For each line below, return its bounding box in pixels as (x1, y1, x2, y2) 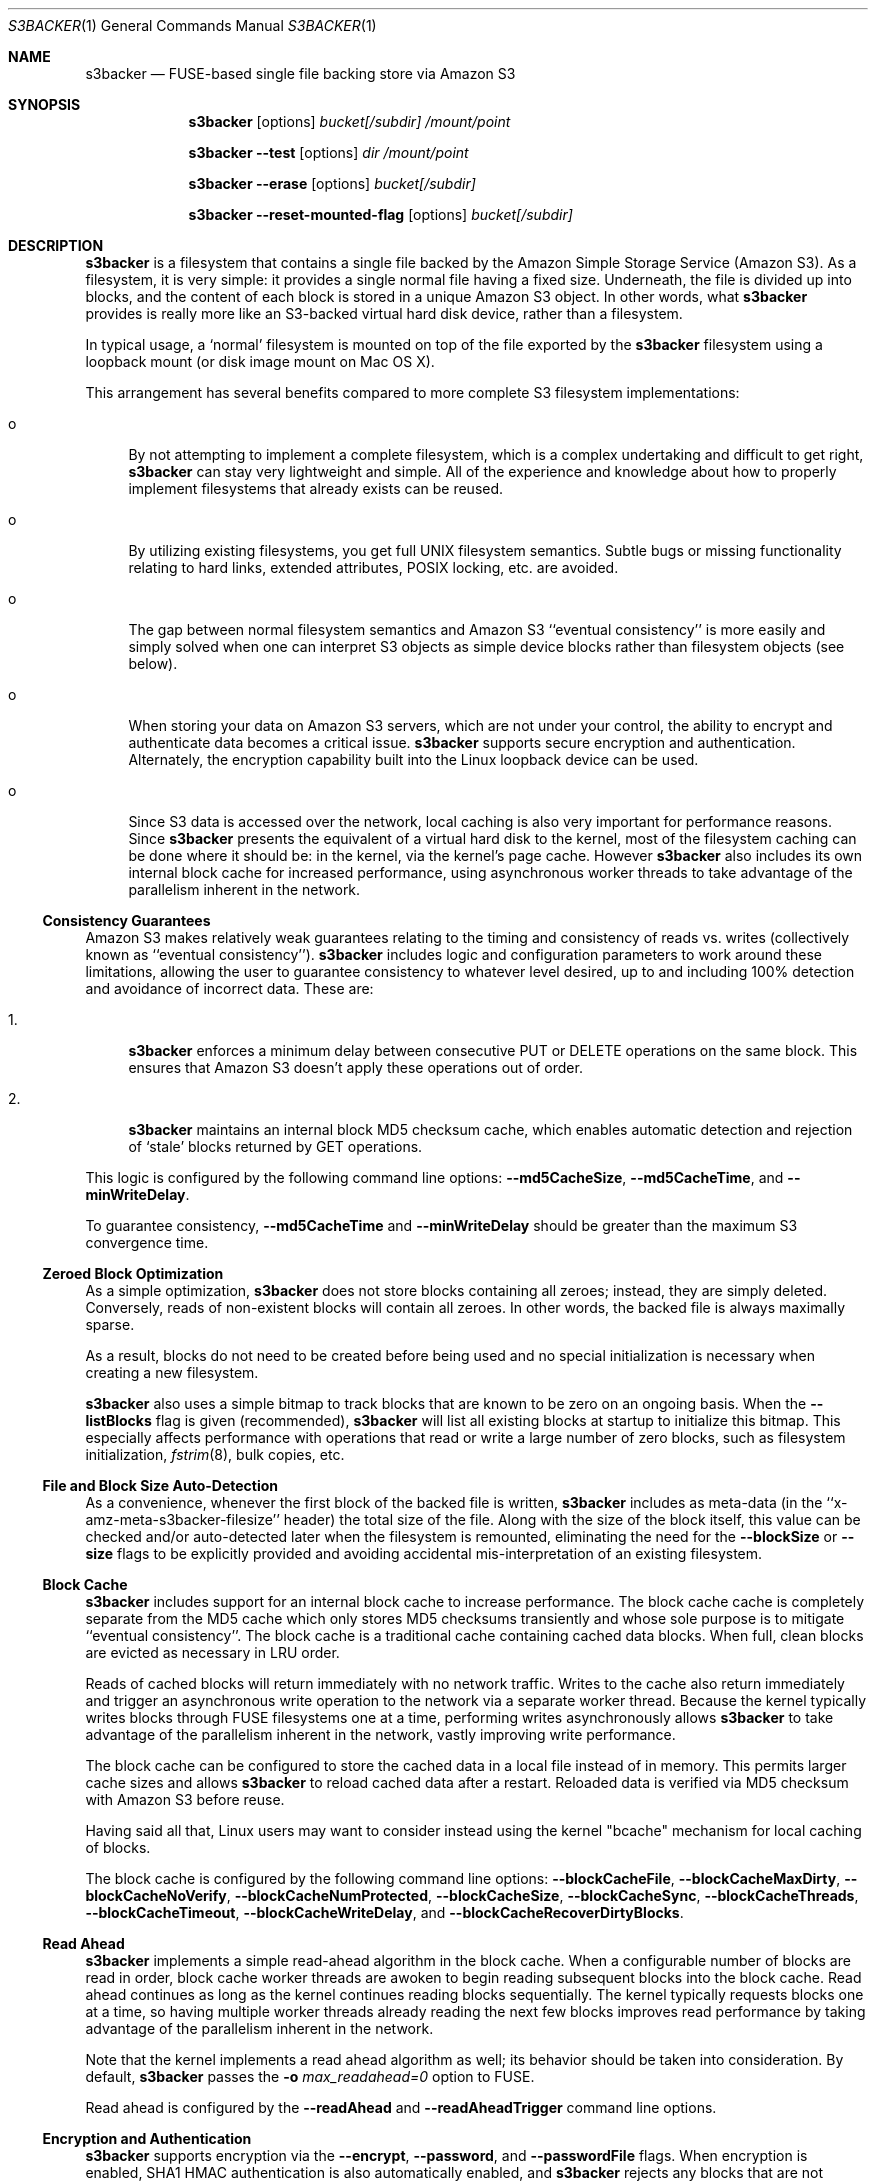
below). (128, 655, 178, 672)
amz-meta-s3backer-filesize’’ (85, 1511, 280, 1528)
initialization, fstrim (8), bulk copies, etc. (85, 1446, 345, 1463)
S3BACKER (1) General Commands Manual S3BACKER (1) (8, 17, 377, 34)
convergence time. (85, 1234, 209, 1251)
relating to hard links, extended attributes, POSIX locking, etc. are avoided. (128, 559, 619, 576)
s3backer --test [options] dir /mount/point (188, 144, 469, 161)
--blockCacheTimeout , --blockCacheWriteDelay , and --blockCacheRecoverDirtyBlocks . (85, 1904, 684, 1921)
